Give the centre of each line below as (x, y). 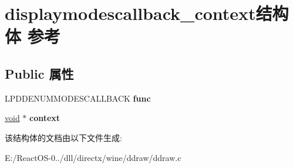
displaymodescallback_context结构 (147, 13)
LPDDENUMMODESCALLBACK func (78, 98)
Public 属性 (39, 73)
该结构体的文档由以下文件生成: (63, 137)
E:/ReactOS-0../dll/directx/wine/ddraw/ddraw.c (93, 157)
